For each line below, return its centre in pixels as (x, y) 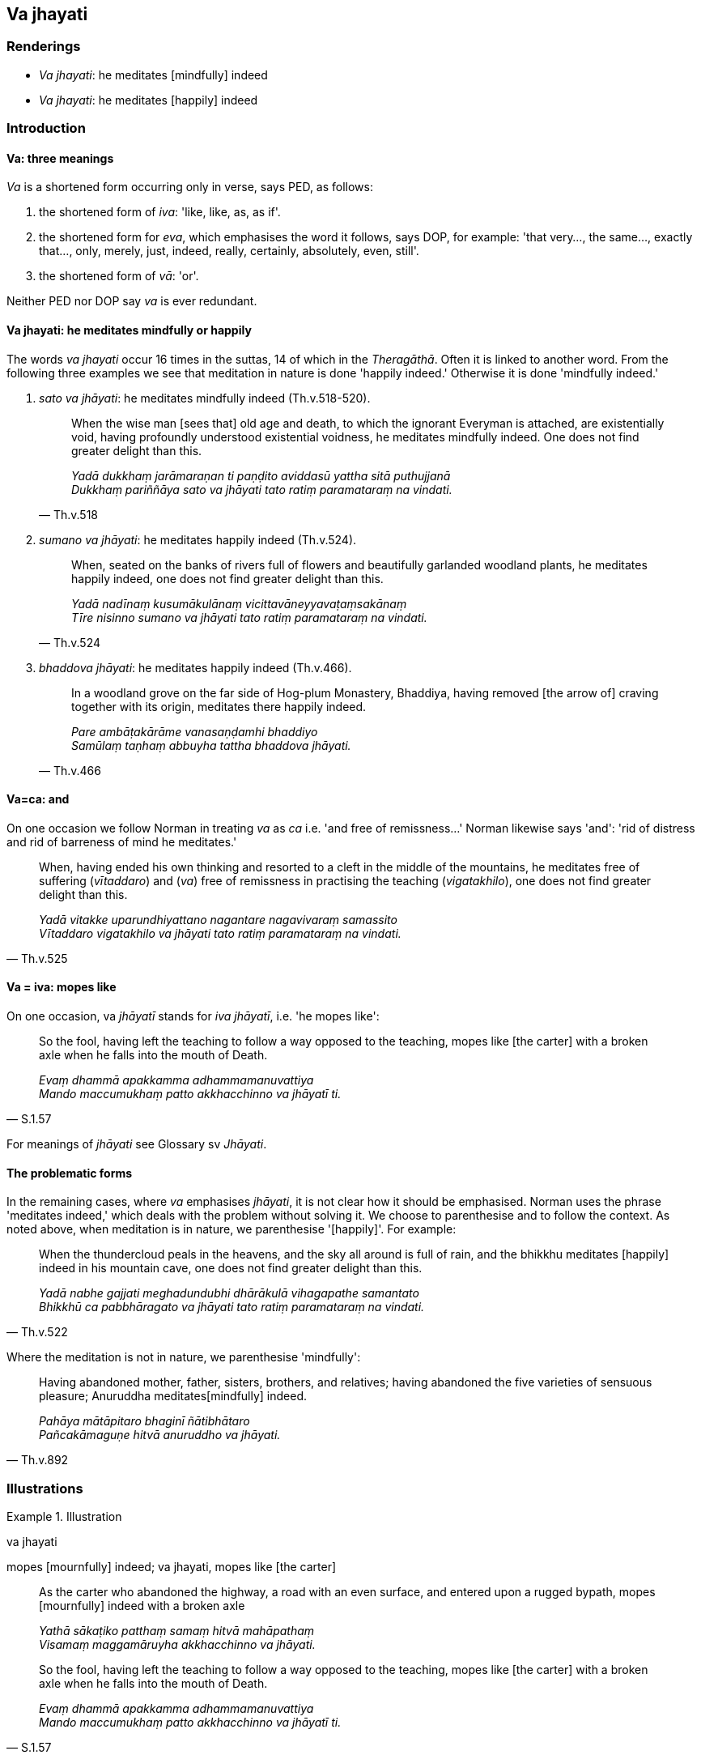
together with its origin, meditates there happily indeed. (219, 706)
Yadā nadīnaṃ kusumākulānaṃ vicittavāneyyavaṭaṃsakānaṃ (239, 603)
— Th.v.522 (37, 1332)
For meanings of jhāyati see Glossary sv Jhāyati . (137, 1144)
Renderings (44, 47)
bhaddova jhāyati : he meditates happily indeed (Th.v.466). (195, 667)
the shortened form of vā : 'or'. (119, 276)
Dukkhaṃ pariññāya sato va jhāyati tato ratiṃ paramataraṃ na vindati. (262, 489)
